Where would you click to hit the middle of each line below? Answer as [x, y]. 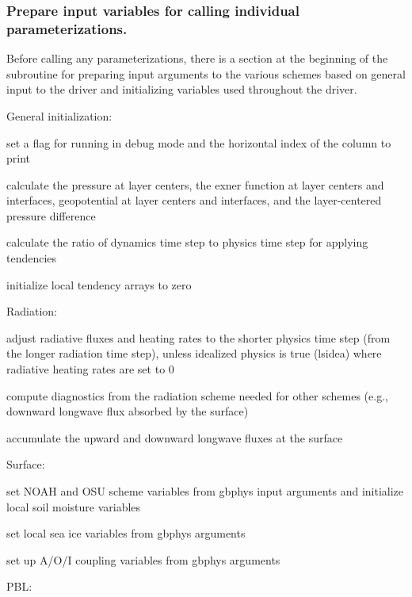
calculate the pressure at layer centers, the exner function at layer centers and [195, 184]
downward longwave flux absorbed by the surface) [128, 411]
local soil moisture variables [74, 506]
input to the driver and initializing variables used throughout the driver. [182, 89]
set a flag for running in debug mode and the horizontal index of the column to [199, 142]
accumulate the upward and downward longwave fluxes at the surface [175, 437]
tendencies [32, 258]
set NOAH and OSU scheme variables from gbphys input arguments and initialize [205, 491]
